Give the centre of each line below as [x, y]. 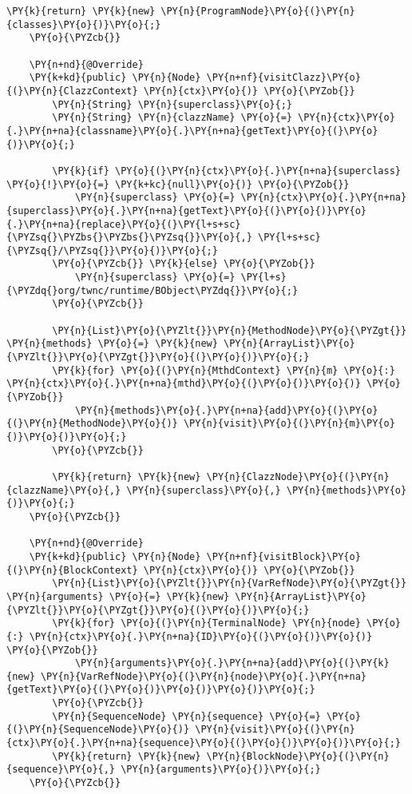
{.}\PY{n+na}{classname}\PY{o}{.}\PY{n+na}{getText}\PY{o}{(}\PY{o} [192, 131]
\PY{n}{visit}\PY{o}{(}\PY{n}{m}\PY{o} [289, 424]
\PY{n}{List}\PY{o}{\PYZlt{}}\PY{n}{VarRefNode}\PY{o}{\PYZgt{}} [230, 584]
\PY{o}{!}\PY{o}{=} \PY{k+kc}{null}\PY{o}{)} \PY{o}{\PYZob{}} [178, 184]
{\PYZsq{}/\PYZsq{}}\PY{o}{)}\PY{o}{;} [112, 250]
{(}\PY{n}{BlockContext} [72, 570]
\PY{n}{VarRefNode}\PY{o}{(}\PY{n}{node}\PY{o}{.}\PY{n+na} [204, 676]
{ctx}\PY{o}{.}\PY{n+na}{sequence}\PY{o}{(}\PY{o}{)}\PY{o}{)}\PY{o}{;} [204, 743]
